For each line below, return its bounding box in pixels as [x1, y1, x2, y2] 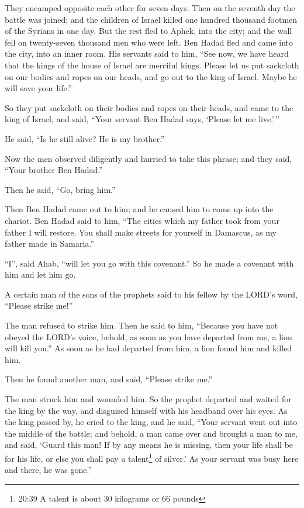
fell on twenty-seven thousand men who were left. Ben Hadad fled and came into [5, 36, 293, 48]
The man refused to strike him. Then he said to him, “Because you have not [5, 319, 278, 331]
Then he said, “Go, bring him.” [5, 183, 116, 195]
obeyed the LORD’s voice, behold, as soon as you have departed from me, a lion [5, 330, 292, 343]
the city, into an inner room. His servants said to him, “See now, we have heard [5, 47, 289, 60]
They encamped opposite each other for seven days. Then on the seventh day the [5, 2, 295, 13]
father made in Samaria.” [5, 237, 94, 250]
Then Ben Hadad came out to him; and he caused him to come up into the [5, 203, 274, 215]
